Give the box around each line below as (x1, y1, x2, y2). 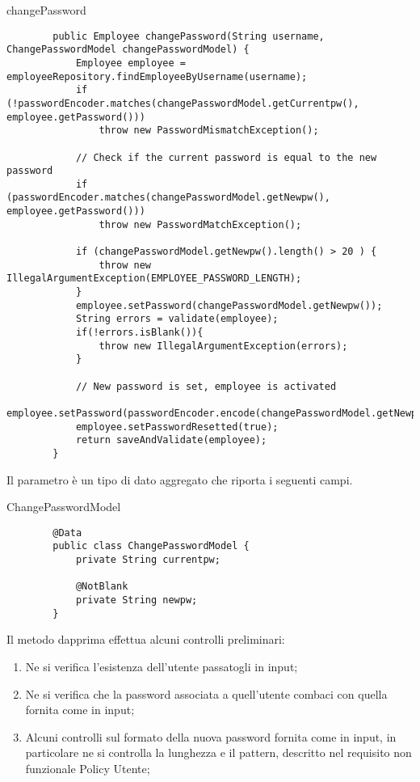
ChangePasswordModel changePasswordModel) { (6, 44, 250, 56)
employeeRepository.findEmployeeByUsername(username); (6, 70, 308, 82)
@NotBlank (75, 581, 128, 593)
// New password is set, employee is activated (75, 380, 337, 392)
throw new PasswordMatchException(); (99, 218, 302, 230)
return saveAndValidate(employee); (75, 434, 267, 446)
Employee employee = (75, 57, 186, 69)
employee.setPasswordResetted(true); (75, 421, 279, 433)
